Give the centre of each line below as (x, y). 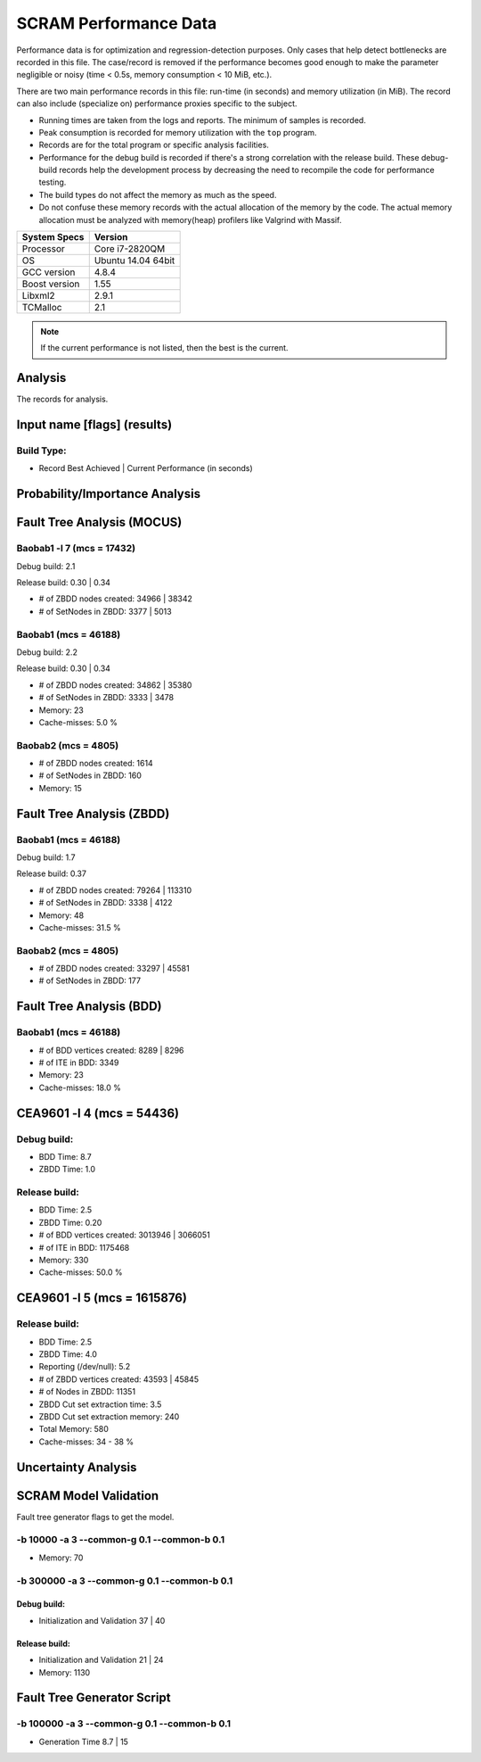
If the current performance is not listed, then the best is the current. (164, 348)
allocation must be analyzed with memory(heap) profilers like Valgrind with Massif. (190, 219)
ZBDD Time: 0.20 (70, 1222)
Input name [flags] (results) (94, 425)
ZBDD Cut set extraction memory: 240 (109, 1416)
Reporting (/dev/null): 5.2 (85, 1367)
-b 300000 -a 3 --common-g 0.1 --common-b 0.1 (125, 1581)
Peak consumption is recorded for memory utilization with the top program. (178, 132)
